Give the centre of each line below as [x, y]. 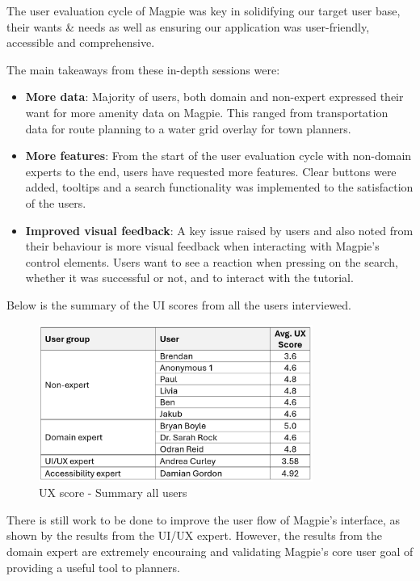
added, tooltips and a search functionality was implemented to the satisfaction [219, 187]
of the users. [56, 202]
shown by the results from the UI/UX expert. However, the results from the [194, 535]
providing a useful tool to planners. [93, 567]
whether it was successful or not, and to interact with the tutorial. [189, 278]
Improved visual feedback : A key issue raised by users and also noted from [219, 230]
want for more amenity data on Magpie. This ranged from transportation [207, 112]
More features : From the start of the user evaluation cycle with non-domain [218, 156]
